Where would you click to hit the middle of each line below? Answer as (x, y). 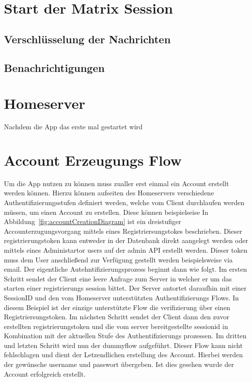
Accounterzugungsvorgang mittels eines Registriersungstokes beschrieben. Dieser (123, 231)
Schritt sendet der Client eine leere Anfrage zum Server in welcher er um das (118, 278)
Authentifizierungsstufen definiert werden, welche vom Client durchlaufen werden (124, 202)
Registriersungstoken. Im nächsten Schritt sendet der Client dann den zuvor (117, 317)
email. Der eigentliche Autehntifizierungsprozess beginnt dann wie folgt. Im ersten (126, 269)
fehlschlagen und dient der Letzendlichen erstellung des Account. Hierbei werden (123, 355)
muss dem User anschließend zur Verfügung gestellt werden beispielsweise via (118, 259)
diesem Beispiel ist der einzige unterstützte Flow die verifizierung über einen (117, 307)
